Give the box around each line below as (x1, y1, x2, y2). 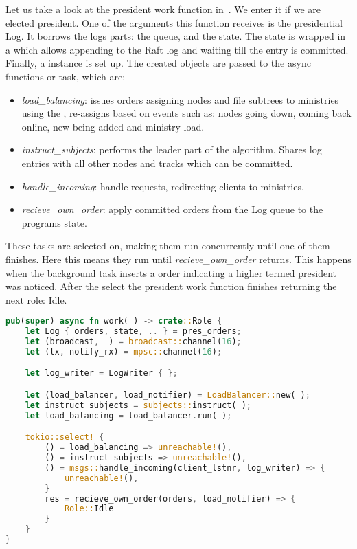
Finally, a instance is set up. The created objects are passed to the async (5, 56, 311, 70)
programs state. (21, 215, 87, 229)
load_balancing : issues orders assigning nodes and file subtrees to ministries (21, 92, 339, 107)
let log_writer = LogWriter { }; (25, 368, 178, 379)
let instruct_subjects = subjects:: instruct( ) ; (25, 400, 252, 410)
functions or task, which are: (5, 69, 126, 83)
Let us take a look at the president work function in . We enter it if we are (5, 2, 321, 16)
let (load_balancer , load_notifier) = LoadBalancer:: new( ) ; (25, 390, 310, 400)
